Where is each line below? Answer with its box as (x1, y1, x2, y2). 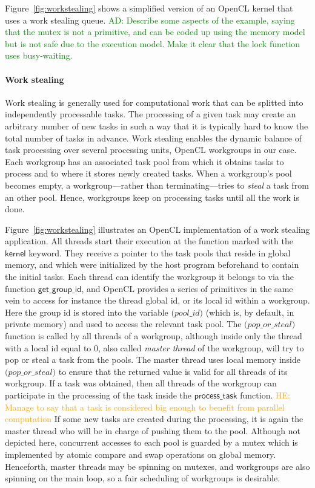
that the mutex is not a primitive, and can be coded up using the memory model (5, 25, 305, 38)
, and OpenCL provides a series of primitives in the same (81, 282, 293, 294)
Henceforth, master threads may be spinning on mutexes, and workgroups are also (5, 460, 310, 472)
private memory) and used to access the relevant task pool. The (5, 317, 242, 330)
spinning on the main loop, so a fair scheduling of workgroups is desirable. (5, 472, 280, 484)
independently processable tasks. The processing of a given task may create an (5, 108, 296, 120)
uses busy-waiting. (5, 49, 73, 62)
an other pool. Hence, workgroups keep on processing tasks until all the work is (5, 190, 299, 203)
